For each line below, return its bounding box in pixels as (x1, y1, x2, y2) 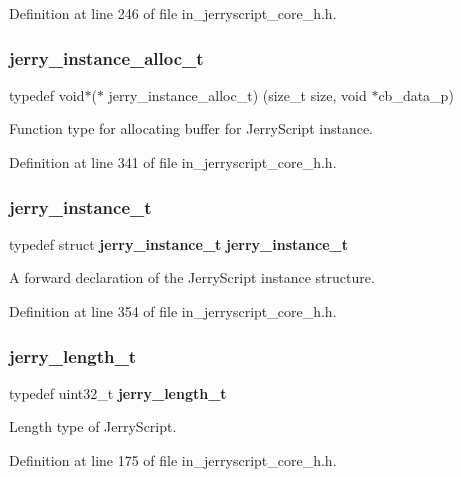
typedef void (9, 84, 85, 105)
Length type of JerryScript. (9, 416, 177, 437)
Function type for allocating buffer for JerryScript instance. (9, 118, 373, 139)
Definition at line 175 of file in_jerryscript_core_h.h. (9, 450, 337, 470)
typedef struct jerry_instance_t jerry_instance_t (9, 233, 348, 254)
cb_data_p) (378, 84, 454, 105)
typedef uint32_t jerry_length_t (9, 382, 227, 403)
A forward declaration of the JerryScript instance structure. (9, 267, 375, 288)
